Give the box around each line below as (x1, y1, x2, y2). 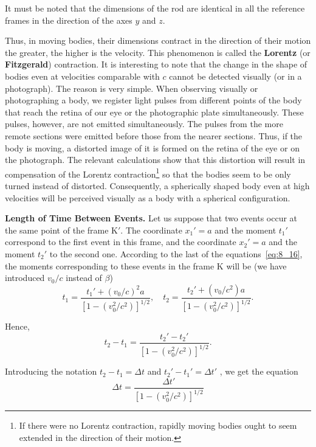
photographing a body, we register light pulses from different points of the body (5, 94, 302, 106)
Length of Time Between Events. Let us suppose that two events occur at (5, 212, 298, 224)
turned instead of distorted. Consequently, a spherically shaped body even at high (5, 179, 310, 192)
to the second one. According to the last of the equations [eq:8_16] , (49, 247, 303, 260)
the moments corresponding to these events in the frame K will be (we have (5, 259, 287, 272)
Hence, (5, 320, 30, 333)
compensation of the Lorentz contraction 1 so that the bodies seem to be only (5, 165, 291, 180)
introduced (5, 271, 45, 284)
